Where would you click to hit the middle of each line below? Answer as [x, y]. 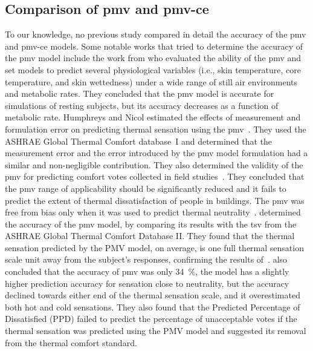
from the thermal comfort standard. [71, 342]
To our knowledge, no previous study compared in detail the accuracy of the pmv [156, 34]
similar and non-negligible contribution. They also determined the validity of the [154, 164]
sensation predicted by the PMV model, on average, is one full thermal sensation [154, 247]
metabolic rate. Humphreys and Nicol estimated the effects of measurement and [153, 117]
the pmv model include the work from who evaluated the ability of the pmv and [153, 58]
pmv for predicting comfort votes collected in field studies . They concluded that [155, 176]
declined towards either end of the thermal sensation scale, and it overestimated [153, 295]
